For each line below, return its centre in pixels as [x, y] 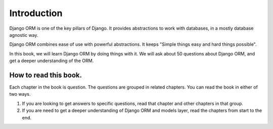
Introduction [36, 13]
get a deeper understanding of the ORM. [52, 61]
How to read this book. [46, 75]
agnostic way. [24, 35]
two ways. [20, 94]
